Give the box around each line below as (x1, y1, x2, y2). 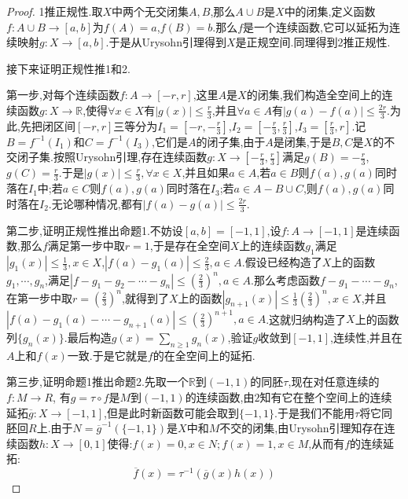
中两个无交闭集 (112, 3, 189, 19)
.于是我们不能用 (274, 404, 355, 420)
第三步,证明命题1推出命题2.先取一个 (6, 373, 189, 390)
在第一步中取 (6, 289, 72, 306)
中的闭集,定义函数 (284, 3, 376, 19)
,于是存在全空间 (149, 237, 230, 254)
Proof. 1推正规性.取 (6, 3, 103, 19)
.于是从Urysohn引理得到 (105, 34, 226, 50)
